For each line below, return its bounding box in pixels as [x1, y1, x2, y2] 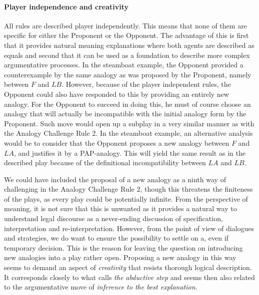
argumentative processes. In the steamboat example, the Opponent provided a [4, 59, 243, 70]
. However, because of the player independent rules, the [61, 79, 231, 89]
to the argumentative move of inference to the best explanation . [4, 282, 197, 292]
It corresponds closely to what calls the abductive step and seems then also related [4, 272, 255, 282]
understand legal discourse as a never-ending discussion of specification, [4, 213, 223, 224]
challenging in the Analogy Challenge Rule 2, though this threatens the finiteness [4, 184, 253, 194]
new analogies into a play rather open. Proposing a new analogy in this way [4, 252, 236, 263]
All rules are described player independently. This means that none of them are [4, 20, 247, 30]
